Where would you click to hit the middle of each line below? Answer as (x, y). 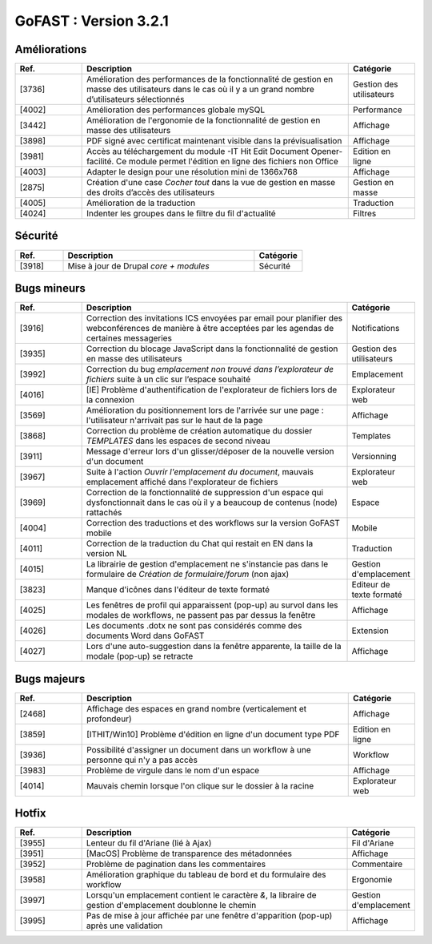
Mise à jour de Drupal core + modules (138, 266)
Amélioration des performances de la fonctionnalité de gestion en (210, 79)
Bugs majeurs (50, 678)
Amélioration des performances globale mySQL (176, 110)
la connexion (110, 400)
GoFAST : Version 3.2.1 (92, 21)
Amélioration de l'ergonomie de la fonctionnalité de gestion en (204, 120)
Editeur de (371, 585)
